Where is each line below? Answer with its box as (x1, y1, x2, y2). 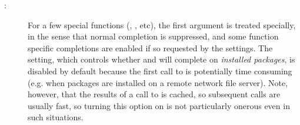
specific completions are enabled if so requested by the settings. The (28, 41, 273, 54)
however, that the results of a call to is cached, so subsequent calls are (28, 88, 281, 100)
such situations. (28, 111, 84, 123)
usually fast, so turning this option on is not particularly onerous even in (28, 99, 290, 111)
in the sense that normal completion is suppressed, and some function (28, 30, 279, 42)
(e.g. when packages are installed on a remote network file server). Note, (28, 76, 288, 88)
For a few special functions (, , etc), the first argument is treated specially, (28, 18, 296, 31)
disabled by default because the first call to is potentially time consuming (28, 64, 292, 77)
